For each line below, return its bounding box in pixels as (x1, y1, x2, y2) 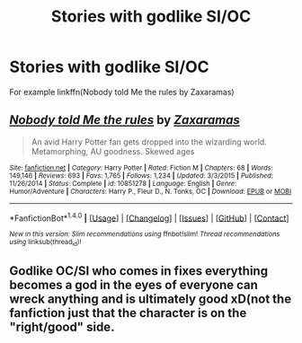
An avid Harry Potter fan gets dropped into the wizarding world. (31, 136, 267, 147)
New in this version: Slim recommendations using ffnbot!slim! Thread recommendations (9, 230, 280, 239)
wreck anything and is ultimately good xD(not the (9, 292, 292, 307)
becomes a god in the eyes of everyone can (9, 277, 259, 293)
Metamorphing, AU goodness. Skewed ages (31, 145, 195, 156)
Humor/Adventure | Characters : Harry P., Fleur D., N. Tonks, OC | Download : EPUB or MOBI (9, 187, 292, 196)
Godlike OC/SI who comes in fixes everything (9, 263, 268, 279)
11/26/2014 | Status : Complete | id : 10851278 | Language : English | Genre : (9, 179, 237, 188)
